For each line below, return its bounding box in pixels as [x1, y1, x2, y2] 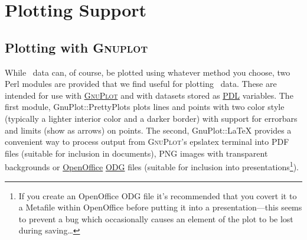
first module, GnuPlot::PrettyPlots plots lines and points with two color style [5, 100, 285, 113]
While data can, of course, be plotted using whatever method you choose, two [5, 66, 290, 78]
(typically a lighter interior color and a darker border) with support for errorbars [5, 112, 298, 124]
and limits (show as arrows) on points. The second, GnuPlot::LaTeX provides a [5, 124, 292, 136]
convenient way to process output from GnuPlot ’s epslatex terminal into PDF [5, 135, 289, 148]
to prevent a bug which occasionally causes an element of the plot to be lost [18, 212, 293, 225]
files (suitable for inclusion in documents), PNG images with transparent [5, 147, 268, 159]
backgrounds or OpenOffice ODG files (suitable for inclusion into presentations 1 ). [5, 159, 299, 173]
